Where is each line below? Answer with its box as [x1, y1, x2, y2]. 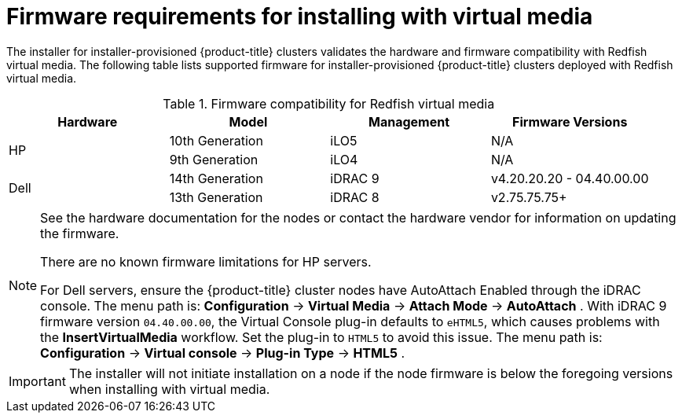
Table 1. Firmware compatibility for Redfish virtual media [163, 95, 495, 112]
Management [368, 113, 450, 130]
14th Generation [169, 170, 263, 186]
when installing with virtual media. [68, 380, 270, 397]
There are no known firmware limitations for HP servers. [40, 253, 372, 270]
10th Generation [169, 132, 263, 149]
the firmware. [40, 225, 119, 241]
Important [9, 373, 66, 389]
